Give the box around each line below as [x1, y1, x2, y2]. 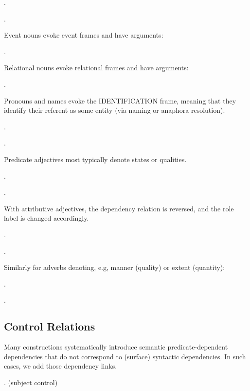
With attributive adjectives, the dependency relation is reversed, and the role [4, 203, 234, 213]
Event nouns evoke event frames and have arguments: [4, 30, 163, 40]
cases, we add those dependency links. [4, 361, 117, 371]
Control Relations [4, 319, 95, 334]
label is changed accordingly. [4, 213, 89, 223]
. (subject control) [4, 377, 58, 387]
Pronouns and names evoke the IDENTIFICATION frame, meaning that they [4, 95, 236, 105]
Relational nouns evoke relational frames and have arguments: [4, 62, 189, 73]
